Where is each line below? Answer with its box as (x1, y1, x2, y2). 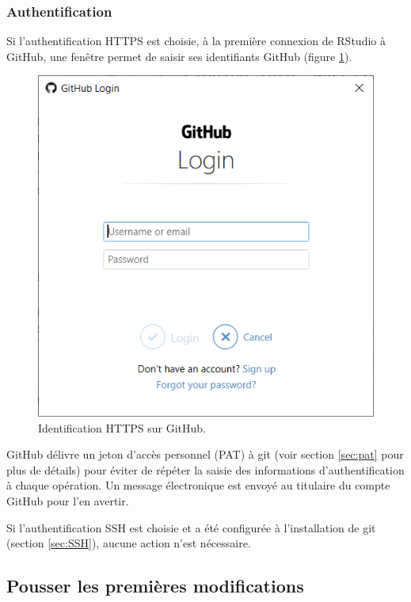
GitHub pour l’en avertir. (6, 493, 129, 509)
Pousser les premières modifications (6, 573, 304, 598)
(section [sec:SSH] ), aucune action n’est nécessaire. (6, 535, 251, 551)
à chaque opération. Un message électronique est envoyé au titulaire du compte (6, 477, 390, 493)
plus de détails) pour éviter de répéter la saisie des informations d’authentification (6, 461, 405, 478)
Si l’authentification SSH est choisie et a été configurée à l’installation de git (6, 519, 376, 535)
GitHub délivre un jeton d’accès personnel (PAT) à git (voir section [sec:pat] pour (6, 446, 404, 463)
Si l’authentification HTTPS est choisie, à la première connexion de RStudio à (6, 32, 386, 49)
